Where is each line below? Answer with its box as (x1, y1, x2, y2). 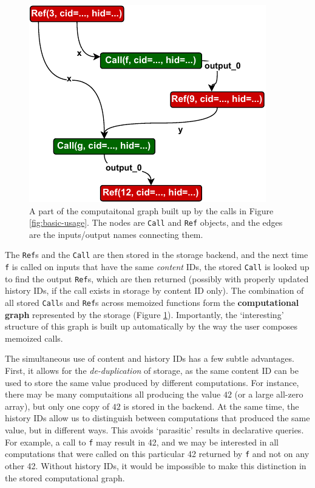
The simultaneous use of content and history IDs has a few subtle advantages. (5, 352, 294, 365)
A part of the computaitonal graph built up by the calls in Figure (29, 204, 274, 217)
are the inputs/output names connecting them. (29, 228, 203, 240)
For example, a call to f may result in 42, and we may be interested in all (5, 435, 279, 448)
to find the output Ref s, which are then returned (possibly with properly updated (5, 272, 309, 285)
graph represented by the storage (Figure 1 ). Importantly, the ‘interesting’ (5, 308, 284, 320)
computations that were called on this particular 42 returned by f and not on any (5, 447, 310, 460)
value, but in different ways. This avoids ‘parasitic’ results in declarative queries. (5, 424, 304, 436)
